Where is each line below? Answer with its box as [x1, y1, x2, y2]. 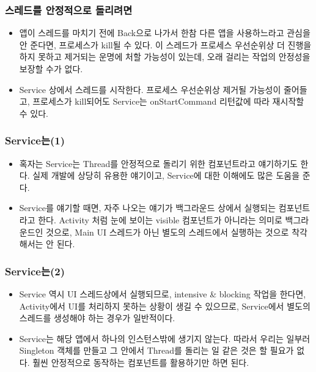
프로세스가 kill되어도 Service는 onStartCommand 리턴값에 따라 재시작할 [32, 95, 304, 108]
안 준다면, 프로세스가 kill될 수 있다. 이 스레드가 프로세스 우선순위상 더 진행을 [19, 38, 312, 51]
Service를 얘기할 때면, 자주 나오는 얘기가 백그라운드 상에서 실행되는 [19, 201, 276, 214]
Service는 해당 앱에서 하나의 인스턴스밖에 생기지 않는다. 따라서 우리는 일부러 [19, 332, 310, 344]
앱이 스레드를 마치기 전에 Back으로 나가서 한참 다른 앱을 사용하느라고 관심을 [19, 26, 310, 39]
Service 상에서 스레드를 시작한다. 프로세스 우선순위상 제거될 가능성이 [19, 83, 281, 95]
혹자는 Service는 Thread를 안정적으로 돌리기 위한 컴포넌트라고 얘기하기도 [19, 157, 298, 169]
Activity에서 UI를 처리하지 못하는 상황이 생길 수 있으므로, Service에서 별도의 [19, 299, 310, 312]
